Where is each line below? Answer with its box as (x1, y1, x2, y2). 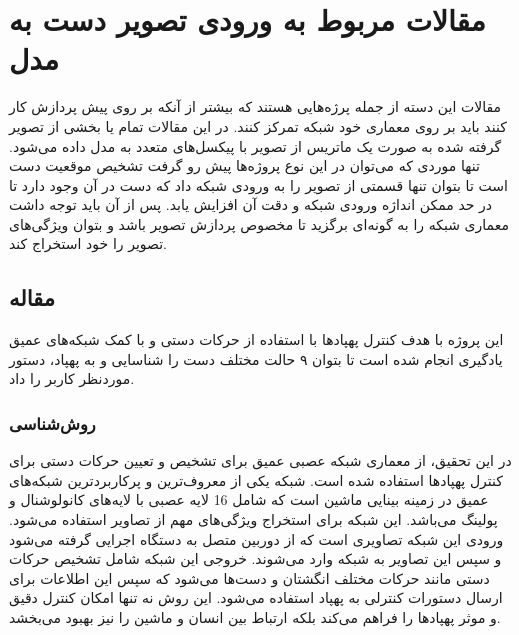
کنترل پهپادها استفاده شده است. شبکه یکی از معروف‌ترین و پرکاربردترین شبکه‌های (9, 469, 503, 490)
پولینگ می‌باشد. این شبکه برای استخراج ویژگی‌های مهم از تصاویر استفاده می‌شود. (9, 509, 498, 530)
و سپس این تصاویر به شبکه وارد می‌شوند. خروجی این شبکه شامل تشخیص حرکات (9, 548, 502, 569)
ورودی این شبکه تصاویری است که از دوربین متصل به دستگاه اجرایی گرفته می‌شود (9, 528, 504, 549)
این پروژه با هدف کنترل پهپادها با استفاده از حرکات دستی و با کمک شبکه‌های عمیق (9, 329, 504, 350)
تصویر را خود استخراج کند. (9, 233, 167, 254)
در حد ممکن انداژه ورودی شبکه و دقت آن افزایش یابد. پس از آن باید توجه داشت (9, 194, 493, 215)
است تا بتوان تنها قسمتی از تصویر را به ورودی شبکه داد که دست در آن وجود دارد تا (9, 174, 508, 195)
